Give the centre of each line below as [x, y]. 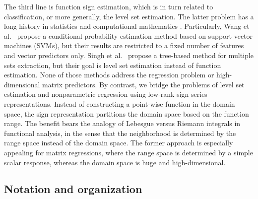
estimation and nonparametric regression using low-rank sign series [106, 94]
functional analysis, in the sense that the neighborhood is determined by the [120, 133]
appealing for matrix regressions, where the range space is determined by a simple [129, 152]
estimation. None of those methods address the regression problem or [109, 75]
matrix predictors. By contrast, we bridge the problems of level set [143, 84]
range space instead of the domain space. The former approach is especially [119, 143]
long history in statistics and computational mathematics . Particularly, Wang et [127, 26]
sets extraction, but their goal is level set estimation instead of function [113, 65]
